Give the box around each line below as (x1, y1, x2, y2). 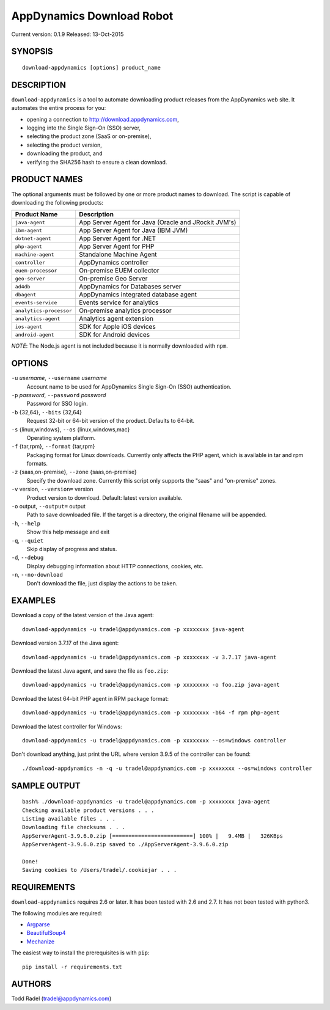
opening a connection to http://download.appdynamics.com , (26, 115, 180, 123)
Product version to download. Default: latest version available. (26, 494, 183, 501)
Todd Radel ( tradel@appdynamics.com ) (11, 995, 112, 1002)
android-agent (15, 331, 54, 338)
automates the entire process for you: (11, 104, 106, 112)
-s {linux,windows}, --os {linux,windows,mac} (11, 425, 130, 433)
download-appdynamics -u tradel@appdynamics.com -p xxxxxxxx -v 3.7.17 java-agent (22, 654, 277, 661)
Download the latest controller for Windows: (11, 723, 122, 730)
